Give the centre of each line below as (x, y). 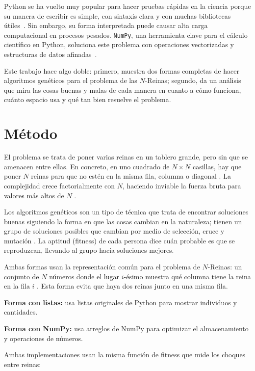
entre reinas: (23, 364)
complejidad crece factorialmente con (60, 185)
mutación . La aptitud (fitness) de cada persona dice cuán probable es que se (119, 240)
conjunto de (22, 276)
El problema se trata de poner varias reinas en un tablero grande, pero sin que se (126, 157)
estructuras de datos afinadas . (51, 54)
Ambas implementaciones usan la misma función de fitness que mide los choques (125, 355)
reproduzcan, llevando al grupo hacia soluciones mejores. (89, 250)
